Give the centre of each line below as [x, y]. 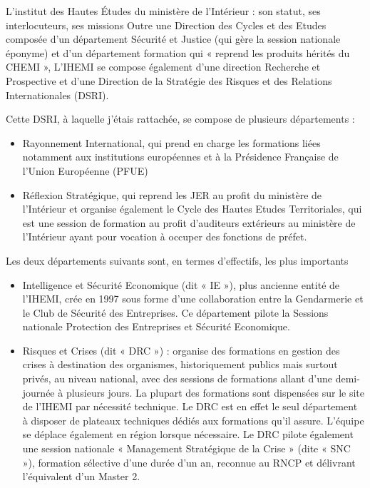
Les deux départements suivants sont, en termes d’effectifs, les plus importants [177, 260]
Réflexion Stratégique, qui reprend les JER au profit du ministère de [172, 194]
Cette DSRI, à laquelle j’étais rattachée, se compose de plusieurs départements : [180, 119]
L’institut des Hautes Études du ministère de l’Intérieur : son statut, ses [163, 11]
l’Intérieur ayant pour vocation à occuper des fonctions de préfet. [165, 237]
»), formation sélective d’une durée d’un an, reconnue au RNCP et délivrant [189, 462]
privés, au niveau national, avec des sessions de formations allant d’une [178, 378]
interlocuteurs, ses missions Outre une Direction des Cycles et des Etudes [166, 25]
